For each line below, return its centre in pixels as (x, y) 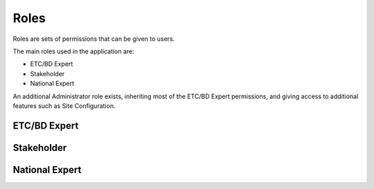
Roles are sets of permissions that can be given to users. (94, 39)
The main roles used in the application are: (73, 51)
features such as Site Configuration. (64, 106)
